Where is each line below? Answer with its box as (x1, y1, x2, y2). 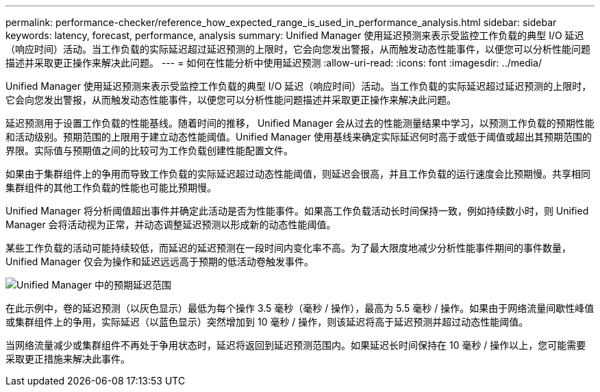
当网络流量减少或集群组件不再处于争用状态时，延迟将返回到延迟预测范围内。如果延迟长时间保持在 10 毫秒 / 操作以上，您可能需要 (5, 339, 586, 351)
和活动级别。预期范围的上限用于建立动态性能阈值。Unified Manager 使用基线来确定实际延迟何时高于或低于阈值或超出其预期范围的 (5, 131, 592, 143)
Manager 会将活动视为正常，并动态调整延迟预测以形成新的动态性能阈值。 (5, 219, 336, 230)
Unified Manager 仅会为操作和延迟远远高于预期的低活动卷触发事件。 (5, 256, 314, 267)
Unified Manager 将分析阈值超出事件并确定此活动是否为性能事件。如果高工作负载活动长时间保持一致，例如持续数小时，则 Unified (5, 205, 589, 217)
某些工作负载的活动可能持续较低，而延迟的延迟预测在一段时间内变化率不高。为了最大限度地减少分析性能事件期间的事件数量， (5, 242, 571, 254)
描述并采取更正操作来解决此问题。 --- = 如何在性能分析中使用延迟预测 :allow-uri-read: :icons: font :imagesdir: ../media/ (5, 57, 542, 69)
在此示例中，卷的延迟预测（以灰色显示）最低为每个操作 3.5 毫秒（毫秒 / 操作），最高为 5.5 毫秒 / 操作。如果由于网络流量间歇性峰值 (5, 302, 595, 314)
